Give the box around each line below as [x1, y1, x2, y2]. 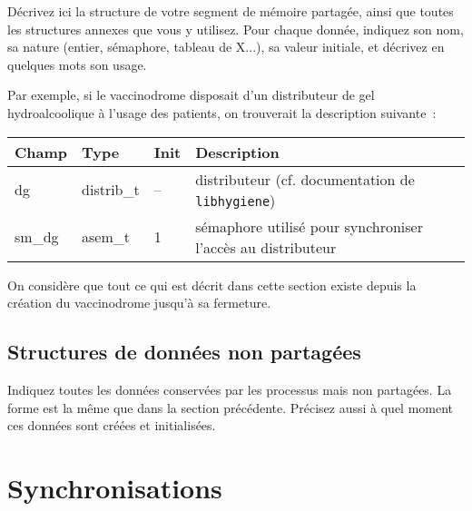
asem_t [82, 226, 130, 248]
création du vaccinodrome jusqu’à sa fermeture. [7, 293, 271, 312]
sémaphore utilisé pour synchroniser [195, 215, 423, 237]
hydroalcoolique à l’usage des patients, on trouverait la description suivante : [7, 103, 437, 122]
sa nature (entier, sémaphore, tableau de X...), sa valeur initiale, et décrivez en [7, 37, 445, 56]
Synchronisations [7, 468, 222, 506]
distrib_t [82, 179, 140, 201]
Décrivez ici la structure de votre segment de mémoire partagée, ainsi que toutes [7, 2, 454, 20]
